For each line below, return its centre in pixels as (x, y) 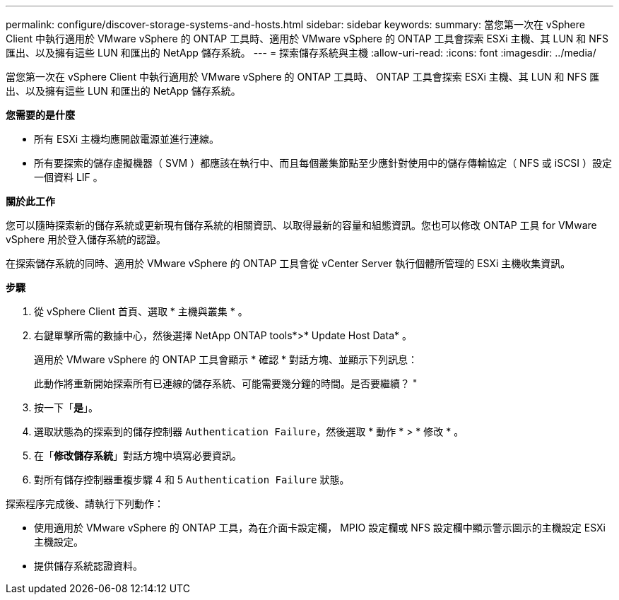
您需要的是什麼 (40, 115)
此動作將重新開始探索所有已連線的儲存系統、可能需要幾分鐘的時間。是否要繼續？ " (226, 383)
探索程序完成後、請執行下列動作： (85, 504)
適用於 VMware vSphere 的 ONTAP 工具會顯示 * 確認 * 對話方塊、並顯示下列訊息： (226, 359)
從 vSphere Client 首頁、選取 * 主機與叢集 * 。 (141, 311)
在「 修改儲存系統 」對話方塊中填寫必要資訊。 (138, 455)
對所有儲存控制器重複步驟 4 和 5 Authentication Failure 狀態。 (192, 480)
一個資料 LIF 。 (69, 177)
